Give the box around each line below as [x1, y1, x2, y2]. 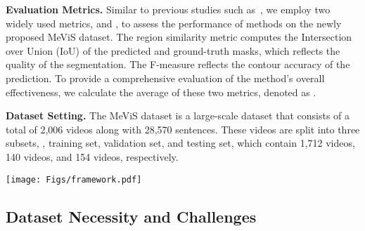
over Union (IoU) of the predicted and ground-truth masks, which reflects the [6, 43, 340, 58]
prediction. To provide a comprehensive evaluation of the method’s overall [6, 70, 325, 85]
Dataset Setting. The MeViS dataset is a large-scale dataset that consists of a [6, 108, 350, 123]
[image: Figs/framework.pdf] [6, 174, 142, 185]
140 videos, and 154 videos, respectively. [6, 149, 179, 164]
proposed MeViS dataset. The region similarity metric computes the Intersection [6, 29, 352, 44]
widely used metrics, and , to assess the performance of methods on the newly [6, 15, 342, 30]
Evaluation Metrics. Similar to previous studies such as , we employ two [6, 2, 331, 16]
